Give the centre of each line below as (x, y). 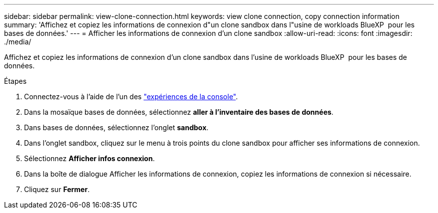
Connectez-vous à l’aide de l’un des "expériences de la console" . (131, 97)
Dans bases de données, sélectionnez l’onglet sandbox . (116, 127)
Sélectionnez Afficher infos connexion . (89, 158)
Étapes (15, 81)
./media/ (18, 42)
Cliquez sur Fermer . (57, 189)
